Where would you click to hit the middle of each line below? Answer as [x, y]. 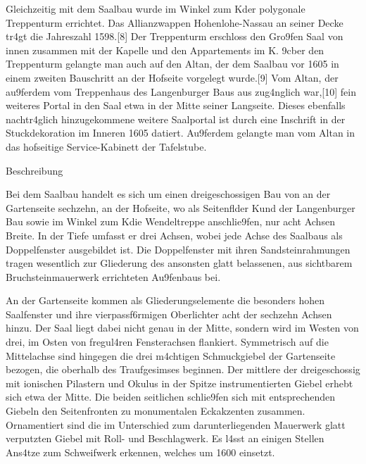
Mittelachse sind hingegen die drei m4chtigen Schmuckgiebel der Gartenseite [171, 355]
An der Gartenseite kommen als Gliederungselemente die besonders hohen [165, 300]
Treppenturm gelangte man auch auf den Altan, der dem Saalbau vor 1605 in [172, 64]
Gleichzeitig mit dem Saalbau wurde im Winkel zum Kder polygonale [156, 8]
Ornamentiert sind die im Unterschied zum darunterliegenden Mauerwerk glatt [176, 424]
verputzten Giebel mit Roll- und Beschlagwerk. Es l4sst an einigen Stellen [165, 438]
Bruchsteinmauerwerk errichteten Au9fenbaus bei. [113, 276]
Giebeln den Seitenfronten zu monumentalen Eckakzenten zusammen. [156, 411]
